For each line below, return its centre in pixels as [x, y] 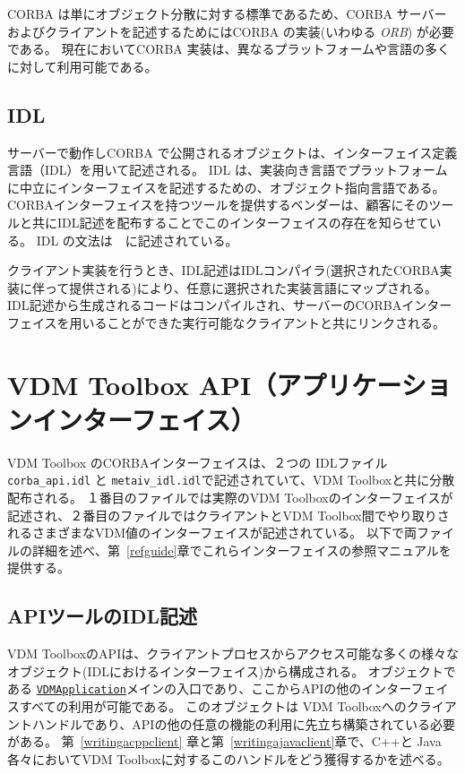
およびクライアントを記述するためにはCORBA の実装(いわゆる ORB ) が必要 [231, 31]
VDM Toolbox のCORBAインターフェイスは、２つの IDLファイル [198, 462]
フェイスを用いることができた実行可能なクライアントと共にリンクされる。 [227, 322]
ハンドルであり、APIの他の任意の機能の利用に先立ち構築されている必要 [243, 723]
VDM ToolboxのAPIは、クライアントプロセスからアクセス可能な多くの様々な [233, 654]
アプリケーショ [364, 384]
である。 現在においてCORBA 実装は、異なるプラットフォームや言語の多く [229, 49]
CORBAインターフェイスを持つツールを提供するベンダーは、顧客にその [218, 205]
